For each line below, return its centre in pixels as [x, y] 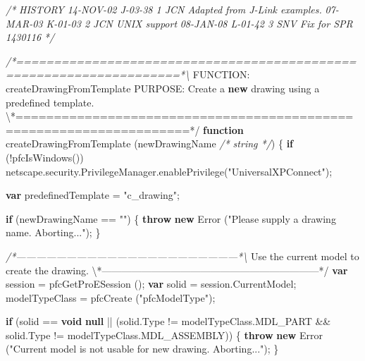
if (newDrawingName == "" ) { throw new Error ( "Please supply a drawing [171, 218]
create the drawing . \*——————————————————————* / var [177, 270]
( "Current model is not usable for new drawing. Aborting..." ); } [142, 349]
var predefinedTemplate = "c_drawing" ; [93, 195]
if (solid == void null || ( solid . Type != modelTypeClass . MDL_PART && [168, 321]
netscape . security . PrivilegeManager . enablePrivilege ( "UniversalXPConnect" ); [169, 171]
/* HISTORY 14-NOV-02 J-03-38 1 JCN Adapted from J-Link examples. [164, 9]
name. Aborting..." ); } [53, 232]
